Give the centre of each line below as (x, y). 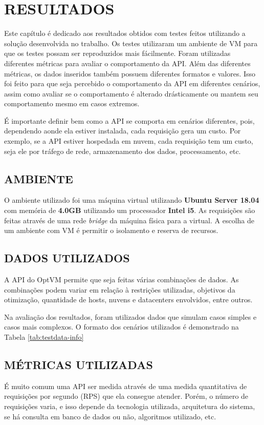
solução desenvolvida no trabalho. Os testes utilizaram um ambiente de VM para (131, 43)
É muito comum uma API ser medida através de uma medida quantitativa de (126, 386)
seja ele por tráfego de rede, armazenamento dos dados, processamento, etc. (123, 151)
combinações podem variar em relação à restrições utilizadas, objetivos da (120, 289)
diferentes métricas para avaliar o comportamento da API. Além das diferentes (127, 63)
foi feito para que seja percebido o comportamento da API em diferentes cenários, (132, 83)
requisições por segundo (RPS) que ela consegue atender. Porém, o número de (126, 396)
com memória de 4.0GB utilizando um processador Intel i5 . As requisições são (130, 210)
